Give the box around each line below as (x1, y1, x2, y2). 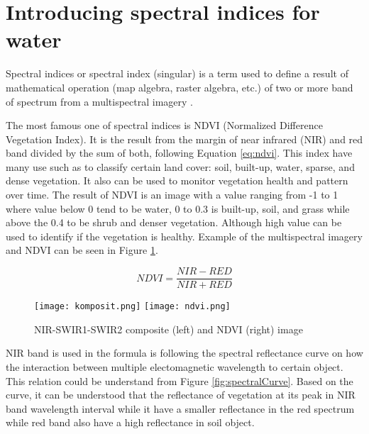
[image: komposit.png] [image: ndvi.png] (34, 301, 231, 312)
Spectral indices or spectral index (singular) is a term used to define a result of (6, 66, 348, 81)
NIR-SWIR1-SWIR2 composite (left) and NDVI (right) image (34, 321, 303, 336)
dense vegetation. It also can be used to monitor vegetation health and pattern (6, 173, 348, 188)
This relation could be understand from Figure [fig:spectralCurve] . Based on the (6, 373, 353, 388)
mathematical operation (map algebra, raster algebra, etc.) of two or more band (6, 79, 353, 94)
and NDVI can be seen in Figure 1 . (6, 243, 158, 257)
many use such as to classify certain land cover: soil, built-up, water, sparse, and (6, 159, 355, 174)
